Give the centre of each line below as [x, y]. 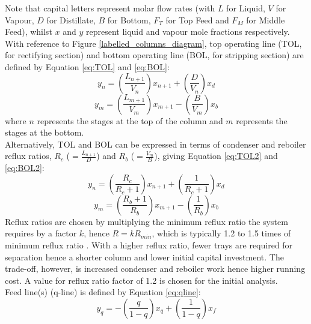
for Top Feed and [197, 19]
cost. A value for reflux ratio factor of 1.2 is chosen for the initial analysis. [141, 280]
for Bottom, [129, 19]
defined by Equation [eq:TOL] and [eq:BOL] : [87, 66]
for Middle [266, 19]
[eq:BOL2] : [25, 168]
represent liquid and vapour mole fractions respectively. [188, 31]
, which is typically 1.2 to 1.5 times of [221, 233]
